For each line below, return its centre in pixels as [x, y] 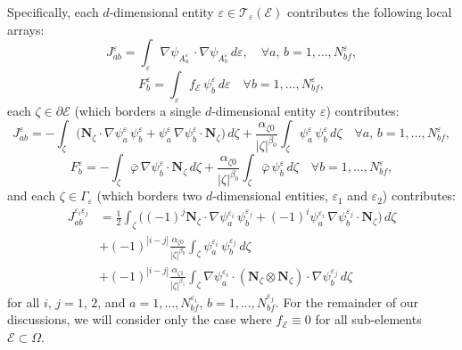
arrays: [26, 29]
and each [32, 195]
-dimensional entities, [270, 195]
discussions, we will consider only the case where [140, 319]
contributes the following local [370, 12]
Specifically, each [53, 12]
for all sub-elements [368, 319]
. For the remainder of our [347, 301]
